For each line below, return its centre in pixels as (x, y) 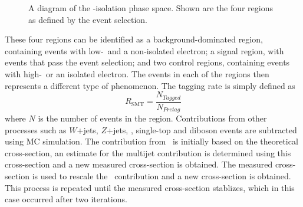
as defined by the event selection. (88, 19)
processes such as (36, 129)
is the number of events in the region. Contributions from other (152, 118)
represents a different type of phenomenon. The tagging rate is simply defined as (150, 85)
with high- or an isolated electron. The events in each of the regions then (137, 73)
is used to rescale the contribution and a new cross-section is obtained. (162, 176)
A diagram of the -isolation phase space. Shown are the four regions (151, 8)
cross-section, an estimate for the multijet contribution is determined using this (148, 152)
